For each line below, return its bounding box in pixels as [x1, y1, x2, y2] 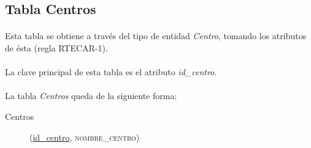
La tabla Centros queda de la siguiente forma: [5, 89, 177, 102]
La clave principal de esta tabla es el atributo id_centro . [5, 65, 217, 78]
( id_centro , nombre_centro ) [29, 130, 140, 143]
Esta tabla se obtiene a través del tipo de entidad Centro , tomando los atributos [5, 29, 307, 42]
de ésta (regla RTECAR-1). [5, 41, 108, 54]
